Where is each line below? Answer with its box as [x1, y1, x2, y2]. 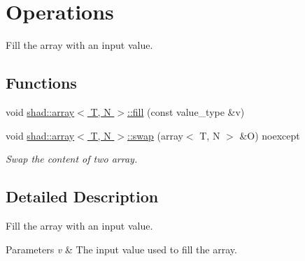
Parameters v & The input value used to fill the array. [6, 241, 237, 256]
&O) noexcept [239, 128, 300, 142]
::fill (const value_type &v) [127, 104, 245, 119]
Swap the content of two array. [6, 151, 138, 166]
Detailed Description [6, 186, 159, 207]
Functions [6, 72, 77, 94]
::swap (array [127, 128, 183, 142]
